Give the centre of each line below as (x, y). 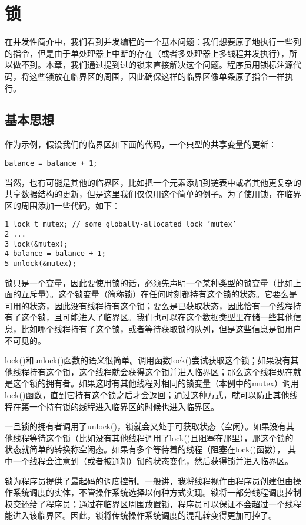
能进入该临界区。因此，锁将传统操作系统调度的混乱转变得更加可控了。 (141, 515)
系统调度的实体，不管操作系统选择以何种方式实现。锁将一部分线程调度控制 (157, 492)
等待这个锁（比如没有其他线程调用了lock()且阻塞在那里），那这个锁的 (161, 437)
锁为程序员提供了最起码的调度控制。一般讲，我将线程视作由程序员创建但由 (149, 480)
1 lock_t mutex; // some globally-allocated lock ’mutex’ (121, 224)
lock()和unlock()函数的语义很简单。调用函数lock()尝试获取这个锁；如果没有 (148, 360)
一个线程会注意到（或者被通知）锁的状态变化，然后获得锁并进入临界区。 (153, 460)
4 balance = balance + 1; (55, 254)
